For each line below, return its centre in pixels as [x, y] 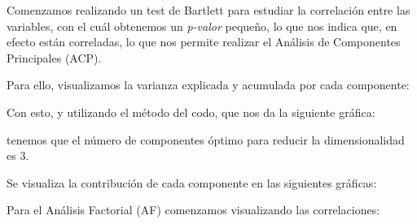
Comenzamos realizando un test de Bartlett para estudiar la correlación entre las [208, 10]
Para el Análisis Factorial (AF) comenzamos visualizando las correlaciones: [193, 210]
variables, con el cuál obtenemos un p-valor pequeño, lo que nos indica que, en [202, 26]
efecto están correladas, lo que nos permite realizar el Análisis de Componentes [204, 42]
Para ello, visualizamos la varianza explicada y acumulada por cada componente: [208, 85]
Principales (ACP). [54, 57]
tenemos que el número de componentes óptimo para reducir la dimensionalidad [206, 139]
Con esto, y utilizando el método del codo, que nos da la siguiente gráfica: [191, 112]
